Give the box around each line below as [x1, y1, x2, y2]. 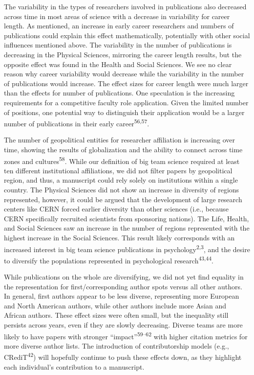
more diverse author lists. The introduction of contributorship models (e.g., [4, 340, 229, 351]
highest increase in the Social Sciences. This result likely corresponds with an [4, 232, 235, 242]
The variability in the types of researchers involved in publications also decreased [4, 1, 247, 11]
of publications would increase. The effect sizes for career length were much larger [4, 78, 249, 88]
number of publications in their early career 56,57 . [4, 117, 149, 128]
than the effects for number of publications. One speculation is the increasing [4, 88, 235, 98]
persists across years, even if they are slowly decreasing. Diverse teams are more [4, 320, 243, 330]
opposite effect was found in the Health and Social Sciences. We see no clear [4, 59, 232, 69]
